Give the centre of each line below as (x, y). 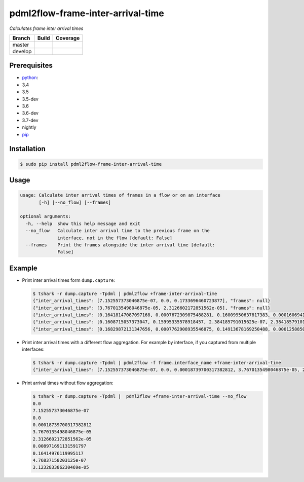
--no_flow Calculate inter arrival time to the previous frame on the (118, 231)
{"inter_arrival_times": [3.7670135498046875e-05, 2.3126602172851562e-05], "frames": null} (151, 308)
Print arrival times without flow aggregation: (68, 383)
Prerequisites (31, 66)
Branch (21, 38)
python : (30, 78)
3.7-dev (30, 120)
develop (22, 51)
